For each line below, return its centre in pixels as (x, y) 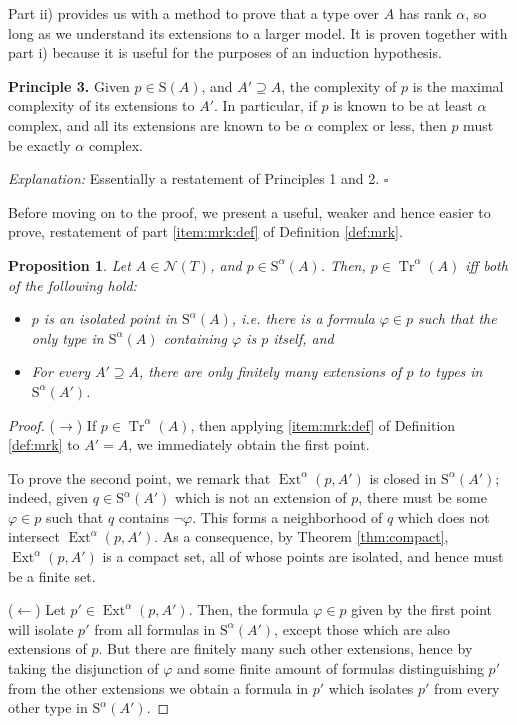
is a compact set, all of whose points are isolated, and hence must (303, 556)
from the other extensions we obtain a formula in (158, 687)
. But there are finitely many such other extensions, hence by (285, 648)
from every (467, 687)
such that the (457, 318)
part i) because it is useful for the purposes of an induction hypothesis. (225, 52)
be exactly (39, 144)
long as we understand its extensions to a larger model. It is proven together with (258, 32)
